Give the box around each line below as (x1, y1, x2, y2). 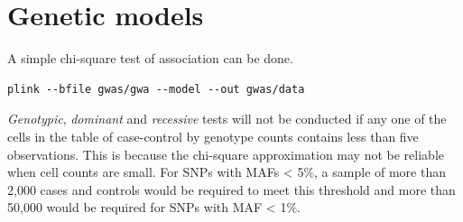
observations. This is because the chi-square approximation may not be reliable (7, 144, 444, 163)
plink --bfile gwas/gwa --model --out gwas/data (7, 82, 305, 96)
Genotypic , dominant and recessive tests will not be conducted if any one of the (7, 109, 447, 128)
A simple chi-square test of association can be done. (7, 49, 293, 68)
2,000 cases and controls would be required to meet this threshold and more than (7, 180, 456, 199)
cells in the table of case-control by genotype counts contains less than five (7, 126, 419, 145)
